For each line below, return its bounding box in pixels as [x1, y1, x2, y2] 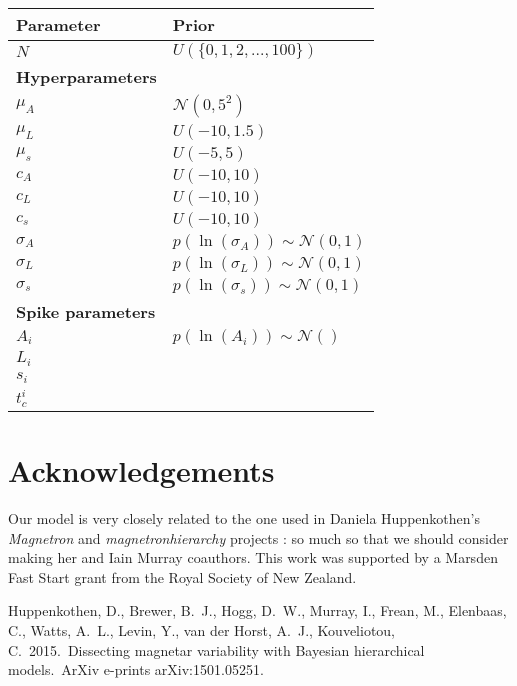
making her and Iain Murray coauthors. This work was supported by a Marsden [8, 547, 498, 568]
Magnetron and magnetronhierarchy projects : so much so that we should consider [8, 527, 509, 548]
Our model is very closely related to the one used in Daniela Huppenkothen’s [8, 507, 480, 528]
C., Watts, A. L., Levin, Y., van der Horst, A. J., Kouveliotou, [8, 619, 396, 640]
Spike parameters [16, 300, 156, 323]
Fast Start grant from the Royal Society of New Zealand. [8, 566, 357, 587]
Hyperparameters [16, 65, 157, 88]
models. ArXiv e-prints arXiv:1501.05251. [8, 659, 264, 680]
